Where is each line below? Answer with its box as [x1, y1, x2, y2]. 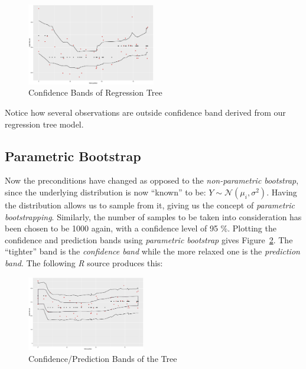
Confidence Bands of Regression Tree [28, 86, 162, 99]
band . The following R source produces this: [5, 256, 163, 269]
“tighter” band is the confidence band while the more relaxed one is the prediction [5, 245, 300, 257]
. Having [266, 185, 297, 198]
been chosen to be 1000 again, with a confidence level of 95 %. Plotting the [5, 222, 276, 234]
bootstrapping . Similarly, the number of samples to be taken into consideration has [5, 210, 302, 223]
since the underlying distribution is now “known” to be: [5, 185, 206, 198]
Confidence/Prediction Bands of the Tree [28, 352, 177, 365]
